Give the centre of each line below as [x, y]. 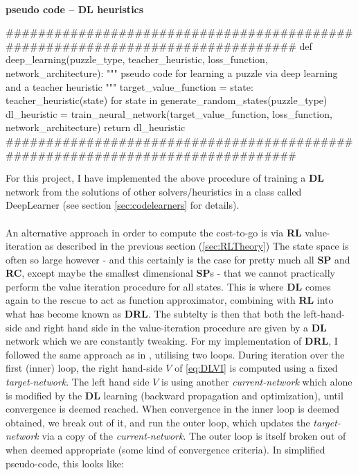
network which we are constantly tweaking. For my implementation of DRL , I [172, 341]
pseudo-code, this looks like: [65, 463]
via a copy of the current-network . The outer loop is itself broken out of [194, 436]
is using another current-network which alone [257, 382]
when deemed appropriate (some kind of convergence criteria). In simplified [165, 449]
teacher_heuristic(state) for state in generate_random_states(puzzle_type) [167, 100]
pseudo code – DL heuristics [75, 9]
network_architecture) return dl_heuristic [96, 127]
